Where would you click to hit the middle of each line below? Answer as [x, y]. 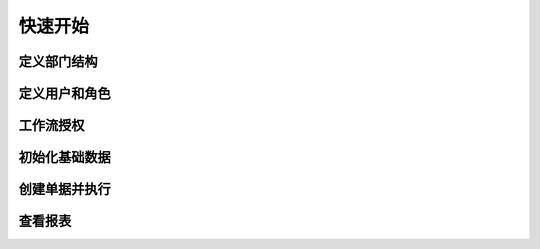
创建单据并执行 [64, 189]
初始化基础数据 [64, 157]
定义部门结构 [58, 61]
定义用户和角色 [64, 93]
